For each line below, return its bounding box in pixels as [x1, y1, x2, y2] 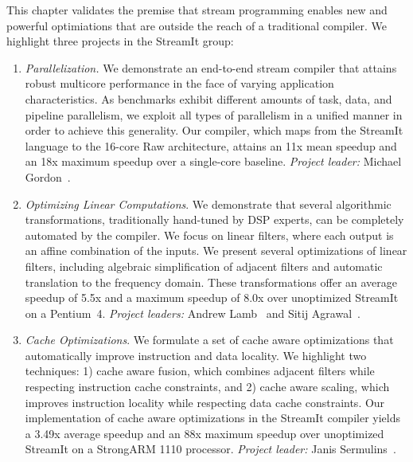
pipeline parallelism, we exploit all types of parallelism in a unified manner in [25, 106, 403, 123]
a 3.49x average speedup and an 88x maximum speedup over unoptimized [25, 425, 384, 441]
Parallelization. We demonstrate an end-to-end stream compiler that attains [25, 59, 397, 76]
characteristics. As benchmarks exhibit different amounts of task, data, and [25, 90, 392, 107]
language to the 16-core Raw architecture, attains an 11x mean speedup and [25, 137, 397, 154]
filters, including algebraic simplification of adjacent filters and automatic [25, 257, 383, 274]
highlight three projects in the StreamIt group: [6, 33, 234, 49]
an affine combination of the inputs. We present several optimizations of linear [25, 242, 407, 259]
